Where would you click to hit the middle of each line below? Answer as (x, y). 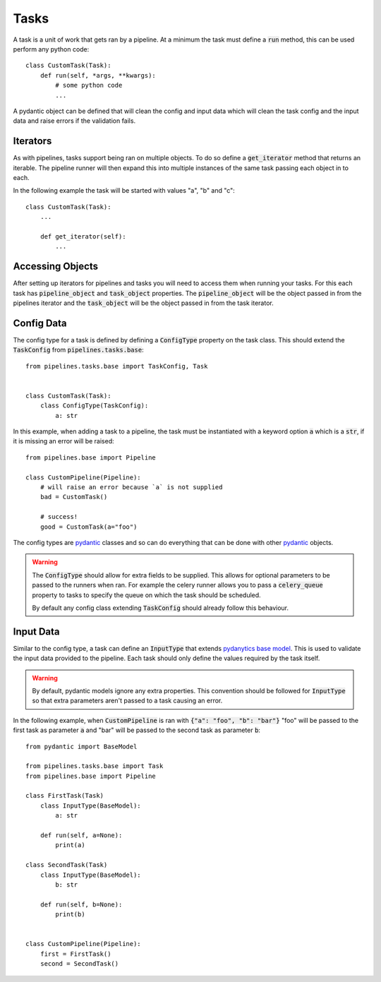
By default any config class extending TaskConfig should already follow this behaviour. (161, 608)
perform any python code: (51, 49)
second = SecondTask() (79, 964)
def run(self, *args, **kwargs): (98, 75)
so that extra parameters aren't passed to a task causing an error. (127, 701)
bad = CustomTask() (74, 497)
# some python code (89, 85)
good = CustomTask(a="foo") (89, 527)
